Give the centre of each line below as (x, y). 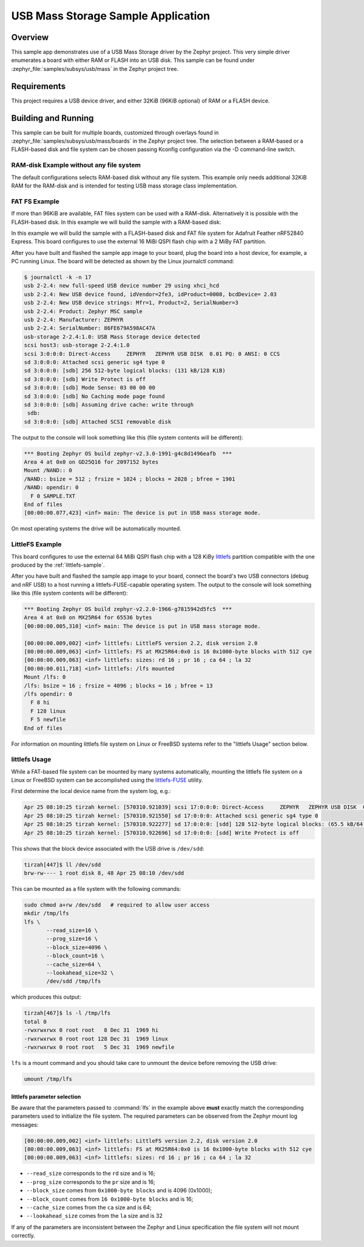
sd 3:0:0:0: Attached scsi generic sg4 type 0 (94, 362)
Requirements (39, 86)
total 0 (35, 1022)
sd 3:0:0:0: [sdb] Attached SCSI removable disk (98, 421)
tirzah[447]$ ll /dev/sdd (62, 864)
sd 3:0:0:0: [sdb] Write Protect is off (85, 379)
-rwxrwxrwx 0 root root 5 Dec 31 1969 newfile (99, 1047)
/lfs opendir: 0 (48, 694)
